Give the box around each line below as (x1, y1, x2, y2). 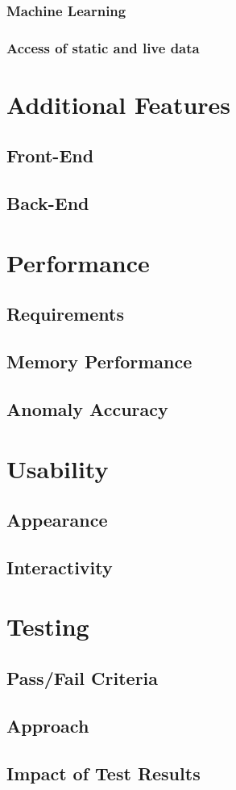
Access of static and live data (6, 37, 200, 57)
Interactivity (6, 554, 113, 579)
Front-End (6, 143, 94, 168)
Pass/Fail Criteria (6, 666, 159, 691)
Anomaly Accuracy (6, 396, 168, 421)
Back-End (6, 191, 89, 216)
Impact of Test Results (6, 760, 201, 785)
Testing (6, 610, 89, 643)
